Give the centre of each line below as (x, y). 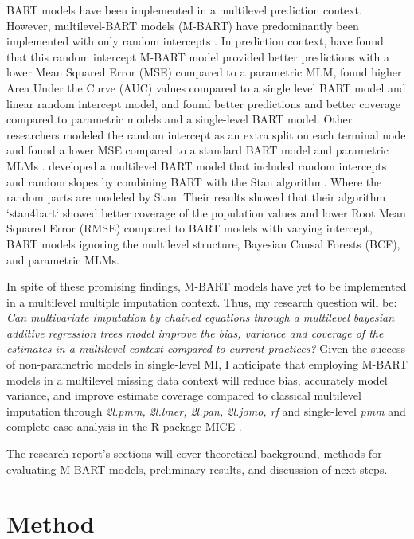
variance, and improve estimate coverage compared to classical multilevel (184, 395)
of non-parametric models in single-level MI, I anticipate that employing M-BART (207, 364)
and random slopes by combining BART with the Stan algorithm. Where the (194, 181)
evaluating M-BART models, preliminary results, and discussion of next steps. (197, 469)
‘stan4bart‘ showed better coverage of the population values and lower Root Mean (206, 212)
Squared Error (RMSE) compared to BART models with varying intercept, (189, 228)
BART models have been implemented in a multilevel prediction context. (184, 10)
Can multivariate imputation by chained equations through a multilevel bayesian (201, 317)
